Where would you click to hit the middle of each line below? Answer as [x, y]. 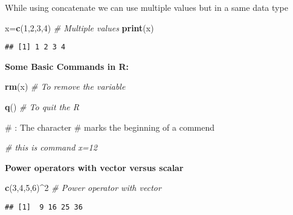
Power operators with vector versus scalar [94, 167]
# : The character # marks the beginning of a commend [110, 127]
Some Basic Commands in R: [67, 66]
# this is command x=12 [51, 147]
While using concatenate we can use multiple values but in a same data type [146, 7]
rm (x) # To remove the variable [65, 86]
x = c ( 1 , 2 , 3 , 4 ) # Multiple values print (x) [79, 27]
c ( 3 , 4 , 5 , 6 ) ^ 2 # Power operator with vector [83, 188]
